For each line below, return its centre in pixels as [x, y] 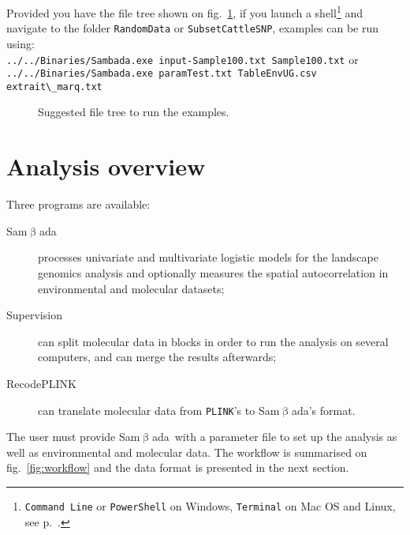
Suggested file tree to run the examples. [134, 112]
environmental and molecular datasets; [131, 288]
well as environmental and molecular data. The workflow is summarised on [187, 452]
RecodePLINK [41, 383]
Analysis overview [106, 166]
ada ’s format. [323, 410]
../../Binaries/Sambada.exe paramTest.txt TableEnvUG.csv [162, 74]
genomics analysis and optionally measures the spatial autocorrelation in [213, 272]
